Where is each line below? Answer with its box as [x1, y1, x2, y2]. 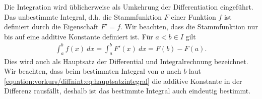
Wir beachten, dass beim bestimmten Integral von [4, 66, 159, 76]
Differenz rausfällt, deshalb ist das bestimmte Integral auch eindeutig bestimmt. [4, 85, 251, 96]
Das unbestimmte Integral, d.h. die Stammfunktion [4, 11, 162, 22]
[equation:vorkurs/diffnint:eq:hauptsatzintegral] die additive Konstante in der [4, 75, 242, 86]
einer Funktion [171, 11, 216, 22]
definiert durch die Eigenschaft [4, 21, 99, 32]
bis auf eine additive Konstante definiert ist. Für [4, 31, 153, 41]
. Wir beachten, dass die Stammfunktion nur [120, 21, 258, 32]
